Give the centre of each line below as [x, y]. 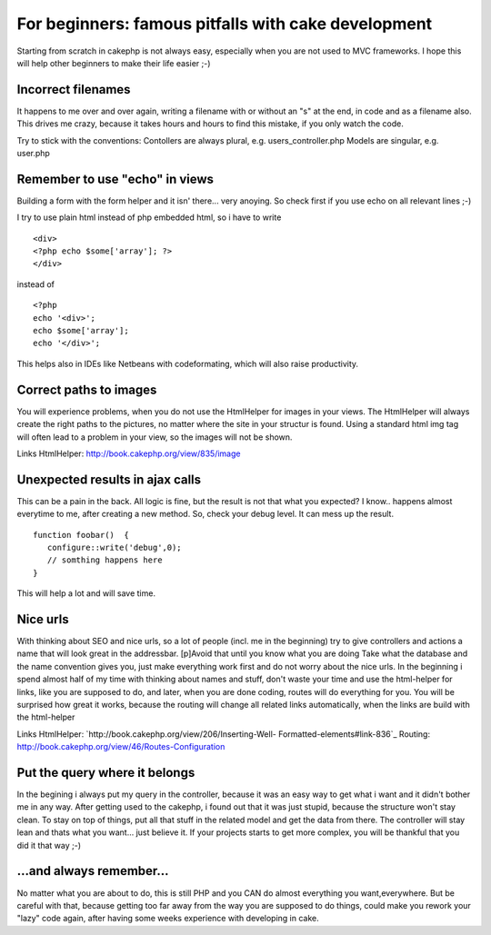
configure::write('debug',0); [114, 547]
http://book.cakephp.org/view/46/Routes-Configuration [121, 747]
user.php [33, 154]
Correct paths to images [87, 389]
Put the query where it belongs [106, 773]
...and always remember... [93, 871]
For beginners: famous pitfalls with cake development [225, 24]
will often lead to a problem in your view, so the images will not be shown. [155, 437]
